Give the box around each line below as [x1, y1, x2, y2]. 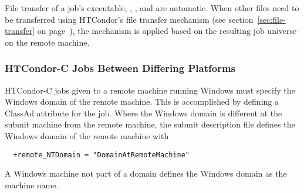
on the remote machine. [5, 36, 90, 48]
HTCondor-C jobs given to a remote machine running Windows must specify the [5, 84, 295, 96]
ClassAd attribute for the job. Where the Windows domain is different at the [5, 106, 282, 119]
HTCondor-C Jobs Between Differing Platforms [5, 61, 235, 75]
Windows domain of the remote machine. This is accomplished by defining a [5, 95, 279, 108]
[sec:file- [257, 13, 286, 25]
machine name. [5, 178, 59, 191]
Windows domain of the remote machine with [5, 129, 169, 142]
